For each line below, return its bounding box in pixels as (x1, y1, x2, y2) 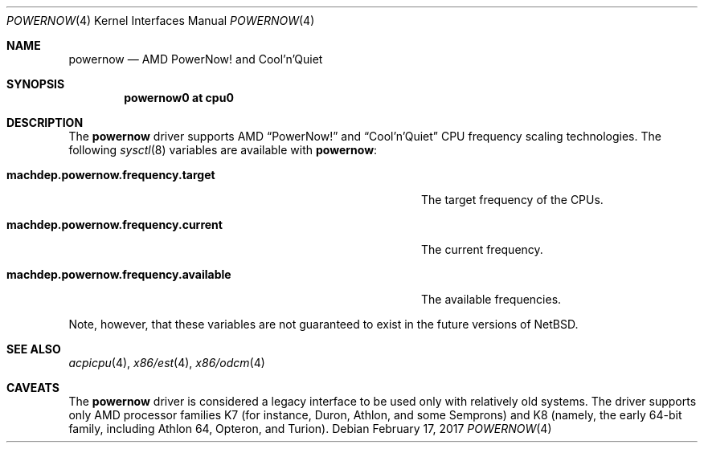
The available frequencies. (421, 292, 562, 306)
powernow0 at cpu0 (124, 91, 234, 104)
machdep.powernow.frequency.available (6, 267, 231, 281)
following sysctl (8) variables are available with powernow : (68, 143, 378, 157)
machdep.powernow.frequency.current (6, 218, 223, 231)
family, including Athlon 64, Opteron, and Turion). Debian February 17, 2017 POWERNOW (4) (68, 422, 552, 435)
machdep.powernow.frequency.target (6, 168, 215, 182)
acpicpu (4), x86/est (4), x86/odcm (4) (68, 356, 265, 369)
